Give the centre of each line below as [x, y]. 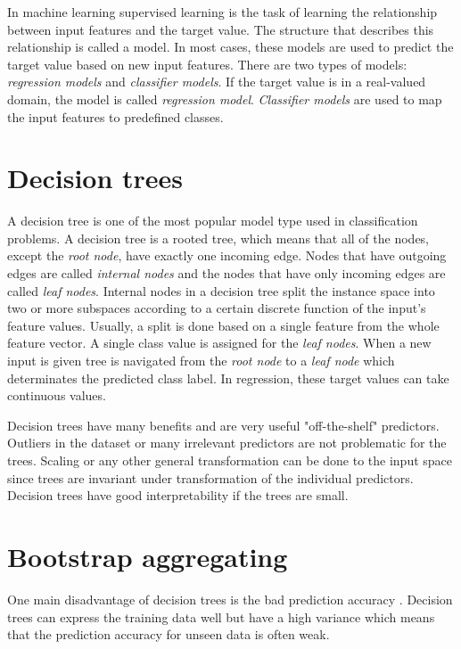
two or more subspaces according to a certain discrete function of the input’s [217, 308]
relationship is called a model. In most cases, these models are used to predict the [230, 47]
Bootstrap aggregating [148, 556]
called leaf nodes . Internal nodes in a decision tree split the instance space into [221, 290]
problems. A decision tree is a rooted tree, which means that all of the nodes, [218, 238]
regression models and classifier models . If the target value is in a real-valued [217, 82]
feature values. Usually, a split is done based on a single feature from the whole [223, 325]
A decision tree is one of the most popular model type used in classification [213, 221]
